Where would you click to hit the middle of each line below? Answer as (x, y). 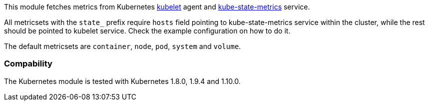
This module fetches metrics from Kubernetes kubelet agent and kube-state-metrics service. (157, 7)
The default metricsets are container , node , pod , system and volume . (123, 46)
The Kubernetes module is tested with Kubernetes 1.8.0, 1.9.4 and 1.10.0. (122, 81)
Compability (28, 64)
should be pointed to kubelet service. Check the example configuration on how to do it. (147, 31)
